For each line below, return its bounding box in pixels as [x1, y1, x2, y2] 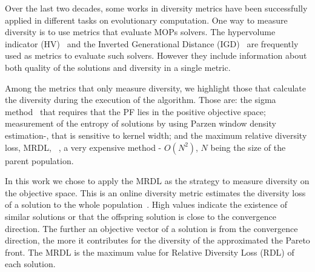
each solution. [5, 257, 56, 270]
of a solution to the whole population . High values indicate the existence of [5, 198, 288, 211]
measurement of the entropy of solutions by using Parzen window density [5, 117, 276, 130]
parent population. [5, 154, 74, 167]
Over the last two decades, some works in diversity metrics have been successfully [5, 2, 308, 14]
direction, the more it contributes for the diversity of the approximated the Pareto [5, 234, 310, 247]
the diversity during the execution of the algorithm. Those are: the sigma [5, 93, 276, 106]
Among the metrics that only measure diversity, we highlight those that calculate [5, 81, 307, 94]
